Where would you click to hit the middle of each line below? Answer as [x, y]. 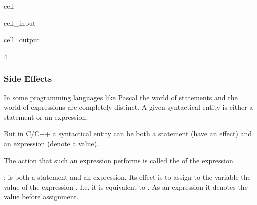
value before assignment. [41, 197]
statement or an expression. [46, 117]
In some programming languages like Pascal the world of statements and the [121, 97]
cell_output [22, 40]
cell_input [20, 23]
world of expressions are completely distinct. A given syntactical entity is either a [128, 107]
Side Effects [28, 79]
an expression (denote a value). [51, 143]
